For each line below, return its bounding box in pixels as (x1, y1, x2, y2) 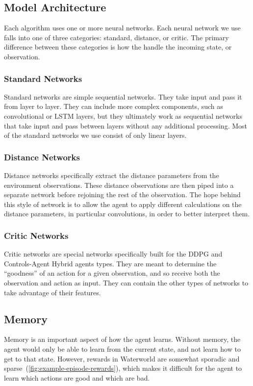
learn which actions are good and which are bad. (4, 372, 150, 383)
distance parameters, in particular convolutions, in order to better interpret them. (4, 208, 250, 219)
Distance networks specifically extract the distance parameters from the (4, 170, 219, 180)
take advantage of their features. (4, 287, 101, 297)
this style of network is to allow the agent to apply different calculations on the (4, 199, 242, 209)
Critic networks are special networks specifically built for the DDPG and (4, 249, 223, 259)
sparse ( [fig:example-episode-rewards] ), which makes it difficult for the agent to (4, 363, 242, 373)
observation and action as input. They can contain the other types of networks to (4, 277, 249, 287)
